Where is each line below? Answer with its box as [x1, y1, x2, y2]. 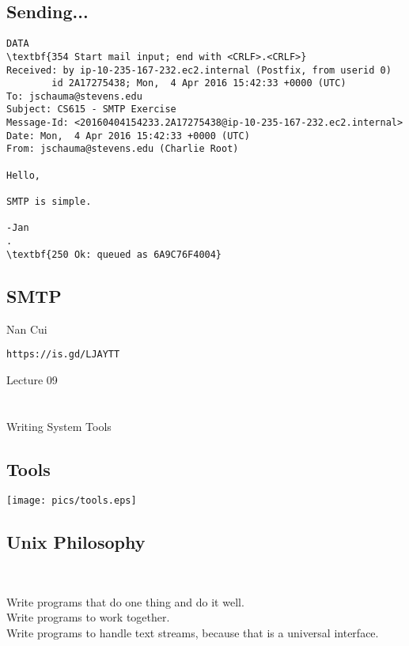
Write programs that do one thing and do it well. [6, 593, 244, 610]
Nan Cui [6, 320, 47, 337]
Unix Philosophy [6, 530, 146, 554]
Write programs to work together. [6, 609, 170, 625]
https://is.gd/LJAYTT [6, 349, 120, 361]
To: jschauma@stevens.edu [6, 90, 142, 102]
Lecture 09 [6, 371, 58, 387]
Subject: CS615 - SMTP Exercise [6, 104, 176, 115]
